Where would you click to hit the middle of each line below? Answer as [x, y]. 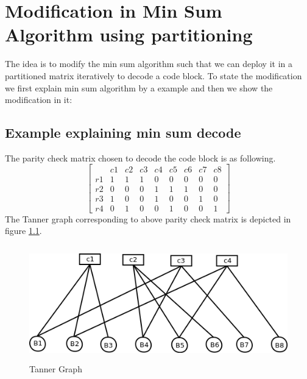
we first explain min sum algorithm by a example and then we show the [139, 87]
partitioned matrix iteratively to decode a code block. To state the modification [153, 75]
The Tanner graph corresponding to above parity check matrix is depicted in [148, 218]
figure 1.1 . [23, 231]
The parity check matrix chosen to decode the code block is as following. [140, 158]
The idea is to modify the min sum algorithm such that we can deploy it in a [149, 64]
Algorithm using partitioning [129, 34]
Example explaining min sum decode [123, 133]
